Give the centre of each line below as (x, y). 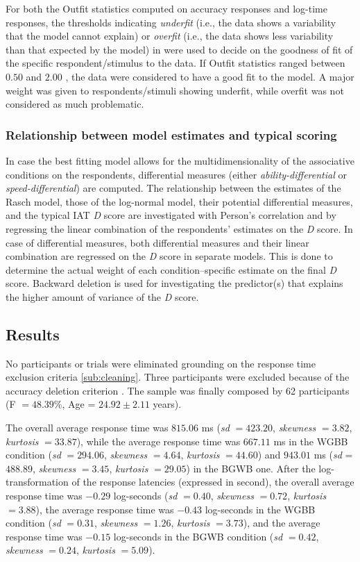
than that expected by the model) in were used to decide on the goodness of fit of (179, 49)
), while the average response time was (158, 441)
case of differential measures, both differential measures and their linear (157, 242)
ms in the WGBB (311, 441)
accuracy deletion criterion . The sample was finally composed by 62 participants (178, 390)
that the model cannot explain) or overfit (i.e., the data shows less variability (170, 36)
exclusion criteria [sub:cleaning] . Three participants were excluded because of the (178, 377)
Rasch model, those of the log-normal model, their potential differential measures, (179, 201)
